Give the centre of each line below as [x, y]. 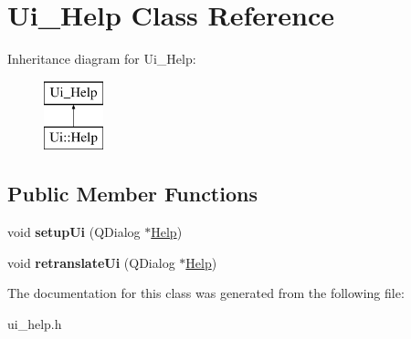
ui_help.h [35, 323]
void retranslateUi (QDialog [91, 262]
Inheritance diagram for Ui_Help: [102, 59]
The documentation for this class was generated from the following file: [206, 293]
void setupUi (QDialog [74, 232]
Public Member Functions [132, 194]
